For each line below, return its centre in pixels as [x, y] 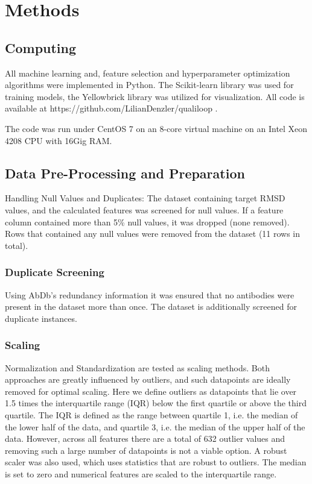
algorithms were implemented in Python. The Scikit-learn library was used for [149, 85]
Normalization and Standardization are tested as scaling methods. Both [137, 367]
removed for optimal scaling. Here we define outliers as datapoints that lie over [151, 391]
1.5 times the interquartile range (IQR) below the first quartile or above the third [156, 403]
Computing [41, 47]
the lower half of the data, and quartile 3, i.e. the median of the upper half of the [155, 426]
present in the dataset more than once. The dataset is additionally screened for [151, 306]
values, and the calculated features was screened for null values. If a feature [144, 209]
